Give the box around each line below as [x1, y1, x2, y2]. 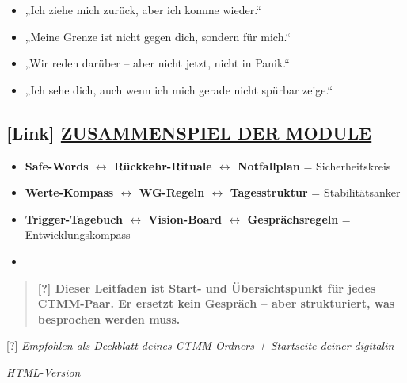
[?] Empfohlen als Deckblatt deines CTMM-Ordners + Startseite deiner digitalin [6, 337, 394, 354]
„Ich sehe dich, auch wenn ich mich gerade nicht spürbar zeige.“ [25, 81, 333, 98]
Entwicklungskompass [25, 226, 131, 243]
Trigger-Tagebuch [25, 210, 123, 227]
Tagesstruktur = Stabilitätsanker [230, 184, 401, 201]
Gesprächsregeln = [247, 210, 351, 227]
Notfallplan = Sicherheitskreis [238, 157, 391, 174]
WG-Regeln [139, 184, 205, 201]
